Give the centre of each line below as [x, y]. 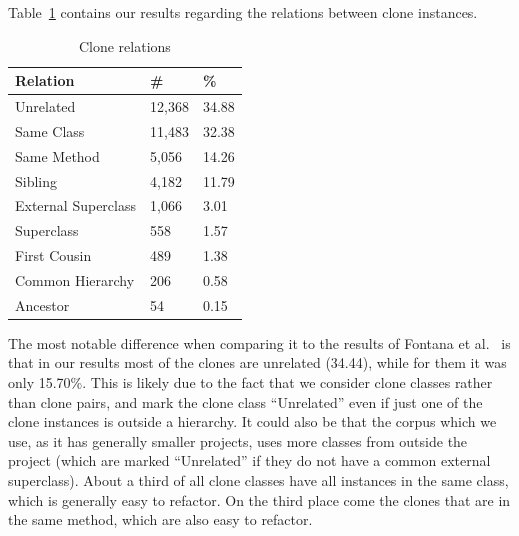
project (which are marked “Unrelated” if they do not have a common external [249, 460]
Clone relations [124, 45]
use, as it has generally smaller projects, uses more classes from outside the [238, 440]
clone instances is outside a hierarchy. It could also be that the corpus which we [252, 421]
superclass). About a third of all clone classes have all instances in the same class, [258, 480]
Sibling [36, 180]
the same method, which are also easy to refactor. [160, 519]
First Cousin [53, 255]
